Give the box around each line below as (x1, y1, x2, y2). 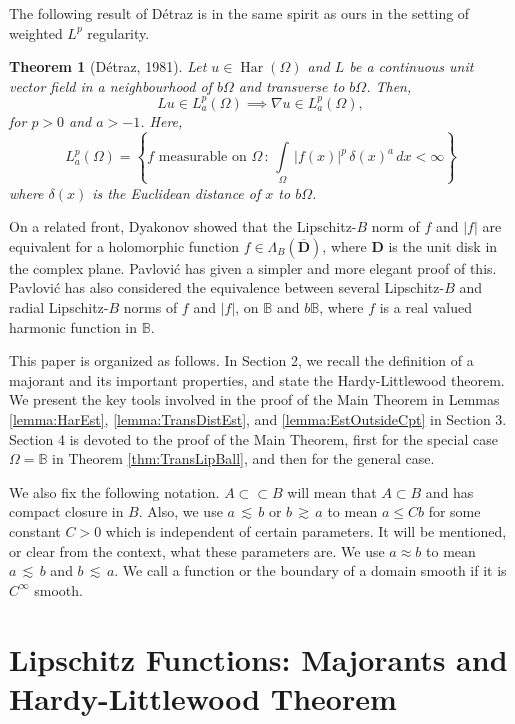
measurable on (158, 150, 247, 165)
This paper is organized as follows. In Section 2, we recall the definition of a (9, 350, 474, 371)
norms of (123, 297, 178, 317)
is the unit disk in (388, 235, 498, 256)
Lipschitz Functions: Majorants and (9, 638, 508, 679)
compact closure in (9, 501, 124, 522)
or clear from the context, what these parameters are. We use (9, 540, 385, 561)
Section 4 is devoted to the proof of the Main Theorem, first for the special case (9, 428, 498, 449)
